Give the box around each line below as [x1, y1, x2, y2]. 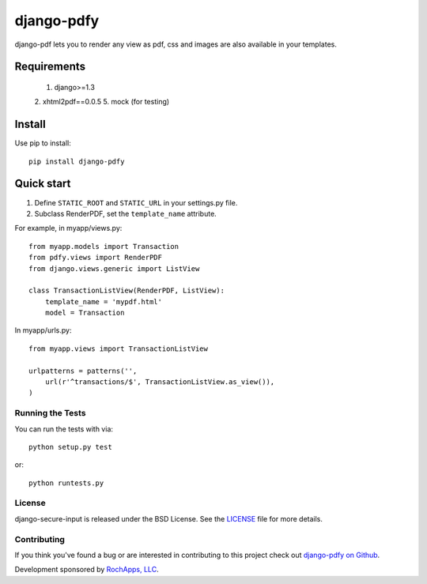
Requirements [14, 60, 86, 73]
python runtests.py [28, 478, 104, 488]
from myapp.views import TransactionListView [28, 344, 209, 353]
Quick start [14, 177, 71, 190]
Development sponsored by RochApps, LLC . [14, 565, 159, 575]
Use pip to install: [14, 138, 71, 148]
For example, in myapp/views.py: [14, 224, 123, 233]
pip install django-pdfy [28, 156, 125, 166]
